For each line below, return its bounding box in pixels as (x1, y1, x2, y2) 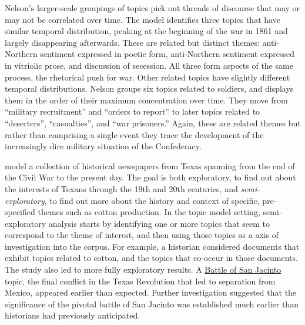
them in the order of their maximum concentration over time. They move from (5, 93, 288, 106)
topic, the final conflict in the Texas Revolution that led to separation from (5, 274, 276, 287)
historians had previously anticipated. (5, 309, 140, 321)
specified (5, 206, 35, 218)
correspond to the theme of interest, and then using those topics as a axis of (5, 229, 279, 241)
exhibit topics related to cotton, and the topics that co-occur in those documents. (5, 252, 298, 264)
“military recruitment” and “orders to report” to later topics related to (5, 105, 260, 118)
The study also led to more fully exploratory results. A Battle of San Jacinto (5, 263, 281, 276)
